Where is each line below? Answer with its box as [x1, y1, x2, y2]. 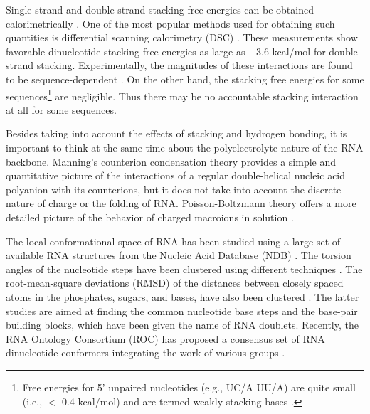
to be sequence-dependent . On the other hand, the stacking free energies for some [6, 71, 364, 86]
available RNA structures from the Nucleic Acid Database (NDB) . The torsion [6, 248, 351, 262]
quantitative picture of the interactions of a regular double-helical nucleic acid [6, 168, 346, 183]
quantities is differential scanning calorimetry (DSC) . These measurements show [6, 30, 358, 45]
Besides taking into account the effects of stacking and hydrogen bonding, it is [6, 126, 347, 141]
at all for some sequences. [6, 102, 117, 117]
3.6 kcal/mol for [256, 43, 326, 58]
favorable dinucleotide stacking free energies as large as [6, 43, 245, 58]
